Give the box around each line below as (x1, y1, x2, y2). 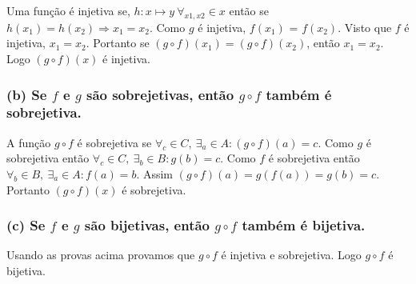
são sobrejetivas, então (86, 84, 234, 104)
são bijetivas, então (84, 215, 210, 235)
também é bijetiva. (242, 215, 366, 235)
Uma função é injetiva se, (6, 2, 130, 18)
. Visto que (338, 18, 392, 35)
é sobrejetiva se (77, 134, 152, 150)
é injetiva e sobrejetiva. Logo (221, 246, 362, 263)
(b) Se (6, 84, 47, 104)
